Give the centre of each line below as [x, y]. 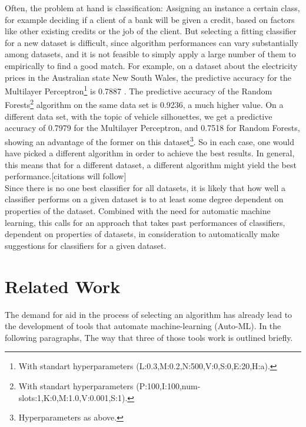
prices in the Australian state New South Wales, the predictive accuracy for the [148, 77]
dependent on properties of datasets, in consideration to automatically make [142, 234]
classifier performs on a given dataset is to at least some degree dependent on [144, 199]
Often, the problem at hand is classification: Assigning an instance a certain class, [152, 8]
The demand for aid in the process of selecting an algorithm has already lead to [149, 314]
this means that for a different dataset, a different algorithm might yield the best [151, 164]
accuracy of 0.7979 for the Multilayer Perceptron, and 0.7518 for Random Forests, [152, 128]
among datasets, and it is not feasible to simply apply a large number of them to [150, 54]
